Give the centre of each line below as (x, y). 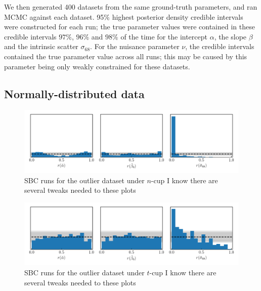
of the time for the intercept (164, 36)
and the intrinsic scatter (41, 46)
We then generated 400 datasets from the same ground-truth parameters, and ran (131, 7)
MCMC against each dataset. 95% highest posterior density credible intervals (124, 16)
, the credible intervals (220, 46)
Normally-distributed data (74, 93)
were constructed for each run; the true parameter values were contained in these (129, 27)
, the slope (230, 36)
